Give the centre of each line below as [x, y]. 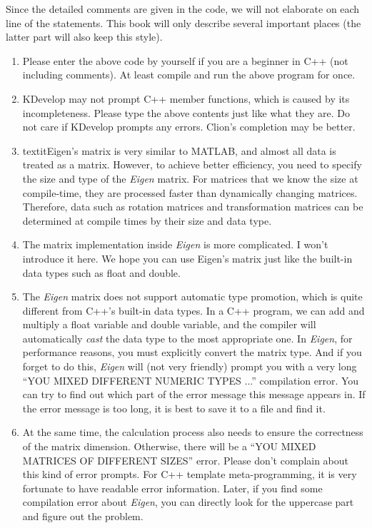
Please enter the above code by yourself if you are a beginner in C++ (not [185, 60]
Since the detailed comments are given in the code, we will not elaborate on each [183, 9]
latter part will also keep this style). [84, 37]
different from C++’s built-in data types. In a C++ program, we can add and [193, 310]
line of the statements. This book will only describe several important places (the [184, 22]
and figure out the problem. [83, 516]
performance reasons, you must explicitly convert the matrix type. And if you [192, 352]
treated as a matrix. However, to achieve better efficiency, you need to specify [192, 164]
